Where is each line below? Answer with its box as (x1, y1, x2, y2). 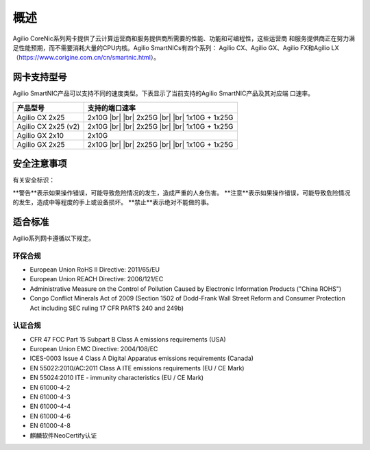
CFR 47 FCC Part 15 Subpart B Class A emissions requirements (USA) (29, 335, 226, 343)
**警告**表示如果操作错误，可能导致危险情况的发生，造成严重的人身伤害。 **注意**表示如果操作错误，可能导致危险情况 (12, 189, 351, 197)
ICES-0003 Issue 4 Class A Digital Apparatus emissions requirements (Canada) (29, 354, 254, 363)
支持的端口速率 (87, 103, 136, 113)
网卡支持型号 (12, 71, 67, 83)
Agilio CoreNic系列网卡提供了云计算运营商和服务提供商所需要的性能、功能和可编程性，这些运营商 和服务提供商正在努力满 (12, 34, 356, 43)
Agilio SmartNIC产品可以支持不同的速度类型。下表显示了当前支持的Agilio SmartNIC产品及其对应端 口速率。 (12, 89, 314, 97)
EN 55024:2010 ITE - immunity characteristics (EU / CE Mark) (29, 374, 204, 382)
